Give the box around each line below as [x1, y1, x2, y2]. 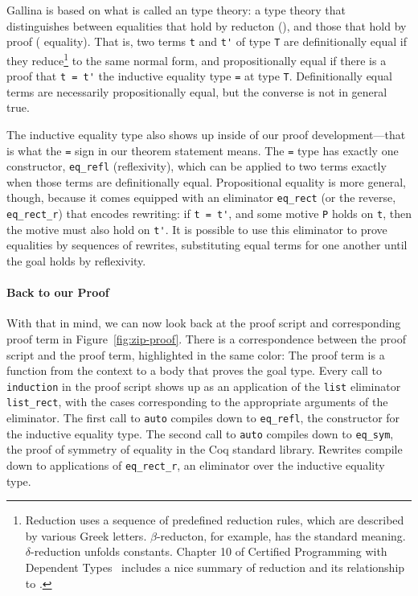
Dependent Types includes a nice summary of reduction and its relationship [25, 559, 405, 576]
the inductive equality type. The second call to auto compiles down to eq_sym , [6, 425, 394, 442]
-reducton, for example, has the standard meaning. [156, 527, 406, 544]
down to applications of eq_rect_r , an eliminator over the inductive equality [6, 456, 385, 473]
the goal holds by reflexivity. [6, 253, 146, 269]
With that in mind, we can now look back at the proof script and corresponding [6, 314, 401, 331]
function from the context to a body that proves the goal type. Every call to [6, 362, 383, 379]
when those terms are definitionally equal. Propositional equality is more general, [6, 173, 406, 190]
